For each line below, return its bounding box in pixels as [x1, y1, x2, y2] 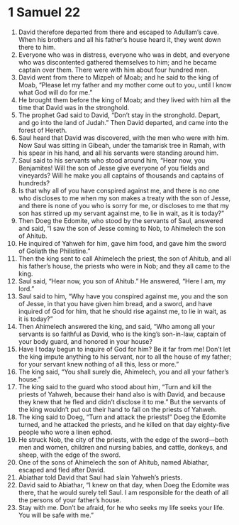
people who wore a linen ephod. [18, 428, 113, 436]
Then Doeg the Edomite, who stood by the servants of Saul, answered [18, 216, 223, 224]
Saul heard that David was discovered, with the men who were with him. [18, 133, 230, 142]
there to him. [18, 43, 56, 51]
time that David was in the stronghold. [18, 103, 130, 112]
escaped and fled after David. [18, 465, 106, 474]
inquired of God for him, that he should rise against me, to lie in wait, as [18, 307, 227, 315]
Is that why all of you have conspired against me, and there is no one [18, 186, 220, 195]
